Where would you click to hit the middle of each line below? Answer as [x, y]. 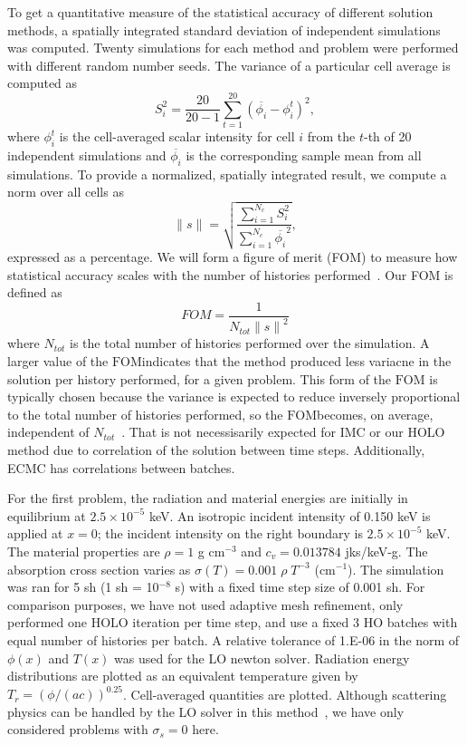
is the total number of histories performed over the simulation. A [250, 343]
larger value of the [58, 361]
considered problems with [78, 729]
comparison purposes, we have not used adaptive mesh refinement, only [205, 604]
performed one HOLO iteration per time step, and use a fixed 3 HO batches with [233, 622]
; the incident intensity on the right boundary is [230, 533]
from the [331, 136]
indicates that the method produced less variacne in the [296, 361]
